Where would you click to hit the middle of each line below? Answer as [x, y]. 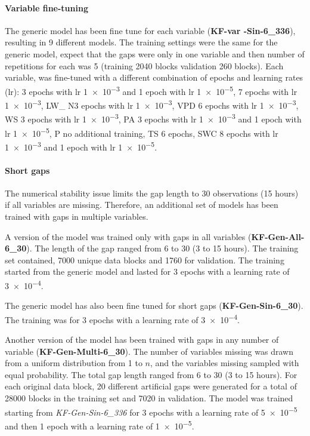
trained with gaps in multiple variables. [77, 216]
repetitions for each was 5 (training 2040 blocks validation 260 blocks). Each [144, 65]
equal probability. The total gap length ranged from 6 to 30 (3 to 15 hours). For [151, 374]
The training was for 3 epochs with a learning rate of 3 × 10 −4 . [123, 318]
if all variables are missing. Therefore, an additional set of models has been [142, 205]
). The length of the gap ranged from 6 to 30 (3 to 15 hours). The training [162, 248]
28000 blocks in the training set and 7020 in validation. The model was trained [149, 398]
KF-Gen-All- [278, 236]
